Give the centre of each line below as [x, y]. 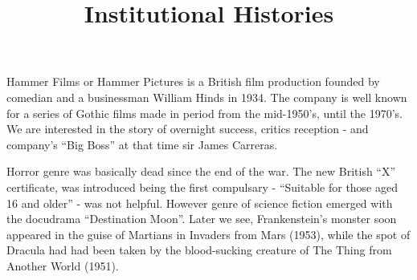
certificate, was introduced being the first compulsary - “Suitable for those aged [202, 187]
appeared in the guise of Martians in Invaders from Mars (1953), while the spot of [208, 234]
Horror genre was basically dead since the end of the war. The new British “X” [201, 171]
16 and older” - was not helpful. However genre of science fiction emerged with [200, 203]
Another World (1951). [63, 265]
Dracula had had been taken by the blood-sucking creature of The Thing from [199, 250]
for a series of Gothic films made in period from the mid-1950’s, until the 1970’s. [204, 113]
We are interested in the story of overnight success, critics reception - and [188, 129]
